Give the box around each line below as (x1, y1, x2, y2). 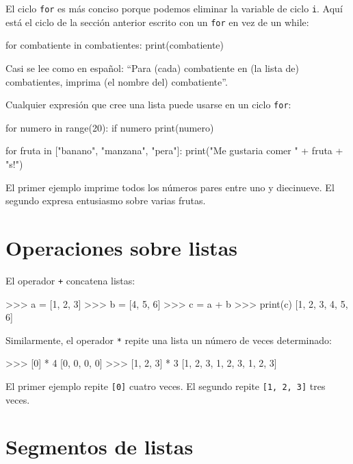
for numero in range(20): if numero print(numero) (5, 120, 214, 134)
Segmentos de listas (5, 432, 194, 461)
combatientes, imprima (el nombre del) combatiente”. (5, 74, 228, 88)
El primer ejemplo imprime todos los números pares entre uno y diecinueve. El (5, 180, 335, 194)
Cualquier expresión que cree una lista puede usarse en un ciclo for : (5, 97, 291, 112)
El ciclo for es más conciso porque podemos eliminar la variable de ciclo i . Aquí (5, 1, 343, 15)
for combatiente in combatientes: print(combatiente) (5, 38, 224, 52)
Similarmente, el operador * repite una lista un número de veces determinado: (5, 332, 332, 347)
